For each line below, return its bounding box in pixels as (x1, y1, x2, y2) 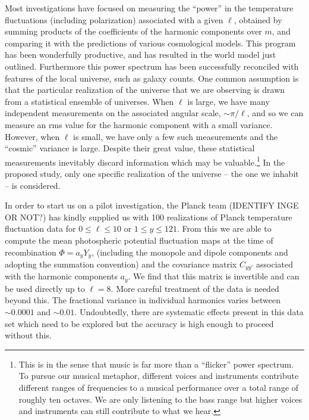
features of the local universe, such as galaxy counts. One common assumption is (5, 71, 299, 84)
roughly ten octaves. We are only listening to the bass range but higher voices (18, 393, 302, 405)
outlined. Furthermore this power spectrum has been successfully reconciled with (5, 60, 299, 72)
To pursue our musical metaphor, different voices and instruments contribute (18, 369, 299, 382)
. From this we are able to (177, 222, 272, 235)
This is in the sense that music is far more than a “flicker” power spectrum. (18, 357, 294, 370)
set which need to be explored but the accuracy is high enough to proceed (5, 317, 274, 329)
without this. (5, 329, 52, 341)
